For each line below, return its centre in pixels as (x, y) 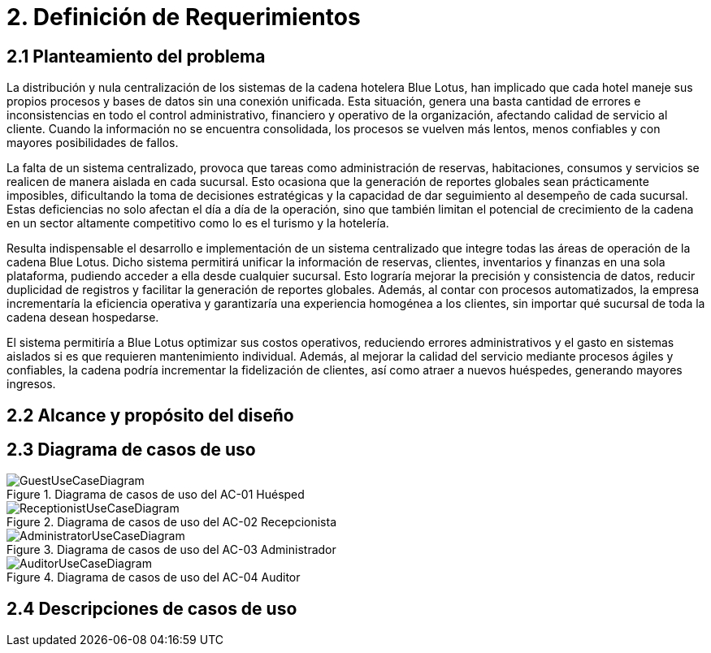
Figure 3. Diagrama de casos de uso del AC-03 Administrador (171, 550)
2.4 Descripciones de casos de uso (152, 608)
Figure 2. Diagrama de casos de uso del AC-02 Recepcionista (172, 522)
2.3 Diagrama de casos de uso (131, 450)
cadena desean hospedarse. (83, 318)
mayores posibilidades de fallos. (93, 143)
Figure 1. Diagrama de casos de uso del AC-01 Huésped (156, 495)
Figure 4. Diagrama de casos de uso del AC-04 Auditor (154, 577)
